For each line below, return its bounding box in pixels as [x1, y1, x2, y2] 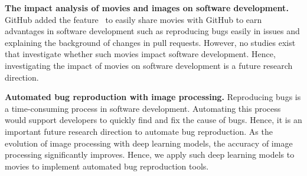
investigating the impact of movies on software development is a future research [5, 59, 293, 71]
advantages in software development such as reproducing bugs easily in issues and [5, 25, 300, 37]
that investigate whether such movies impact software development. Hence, [5, 48, 276, 60]
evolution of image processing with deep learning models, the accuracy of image [5, 137, 293, 149]
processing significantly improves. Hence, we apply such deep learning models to [5, 148, 295, 161]
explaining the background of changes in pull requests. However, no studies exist [5, 36, 296, 48]
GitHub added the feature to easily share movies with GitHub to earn [5, 13, 262, 25]
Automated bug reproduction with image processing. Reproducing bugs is [5, 91, 301, 103]
